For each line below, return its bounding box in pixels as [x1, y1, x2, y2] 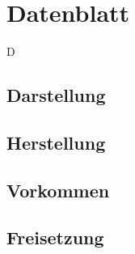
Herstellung [6, 129, 106, 155]
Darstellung [6, 83, 106, 108]
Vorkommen [6, 177, 110, 202]
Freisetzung [6, 225, 104, 250]
